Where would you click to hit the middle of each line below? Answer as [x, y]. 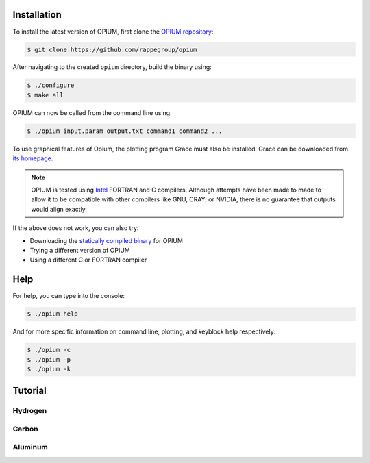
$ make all [45, 95]
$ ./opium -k [49, 369]
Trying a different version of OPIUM [80, 250]
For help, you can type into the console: [69, 296]
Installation [37, 15]
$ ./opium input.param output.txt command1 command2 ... [125, 131]
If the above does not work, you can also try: [76, 228]
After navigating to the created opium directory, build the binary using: [112, 67]
